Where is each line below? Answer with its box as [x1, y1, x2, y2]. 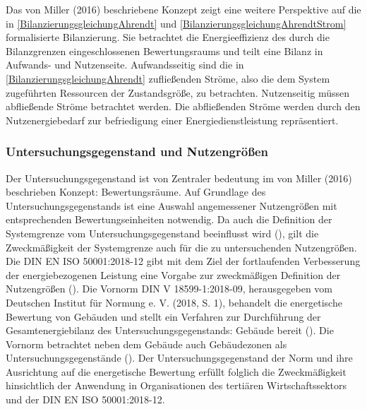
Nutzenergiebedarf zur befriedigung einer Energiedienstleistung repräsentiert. [6, 112, 339, 127]
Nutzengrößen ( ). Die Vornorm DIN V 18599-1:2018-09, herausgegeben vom [6, 281, 332, 296]
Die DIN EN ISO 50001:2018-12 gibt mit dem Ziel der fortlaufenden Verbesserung [6, 254, 361, 268]
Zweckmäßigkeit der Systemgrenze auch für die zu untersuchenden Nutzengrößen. [6, 239, 357, 254]
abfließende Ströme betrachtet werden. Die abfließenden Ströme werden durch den [6, 99, 361, 114]
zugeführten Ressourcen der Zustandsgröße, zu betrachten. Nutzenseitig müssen [6, 85, 350, 100]
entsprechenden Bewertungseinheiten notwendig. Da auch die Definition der [6, 212, 332, 227]
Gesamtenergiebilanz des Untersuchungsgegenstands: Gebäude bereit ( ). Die [6, 323, 334, 338]
